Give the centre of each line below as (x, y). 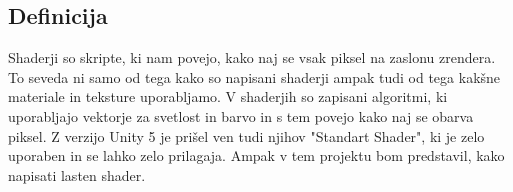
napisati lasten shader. (77, 174)
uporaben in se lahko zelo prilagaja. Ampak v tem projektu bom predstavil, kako (256, 155)
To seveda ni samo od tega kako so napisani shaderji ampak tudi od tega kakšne (254, 76)
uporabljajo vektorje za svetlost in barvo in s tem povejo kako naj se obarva (241, 115)
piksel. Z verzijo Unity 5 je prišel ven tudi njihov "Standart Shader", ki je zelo (246, 135)
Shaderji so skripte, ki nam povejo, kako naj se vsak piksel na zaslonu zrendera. (252, 57)
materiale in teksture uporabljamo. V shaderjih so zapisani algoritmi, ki (228, 96)
